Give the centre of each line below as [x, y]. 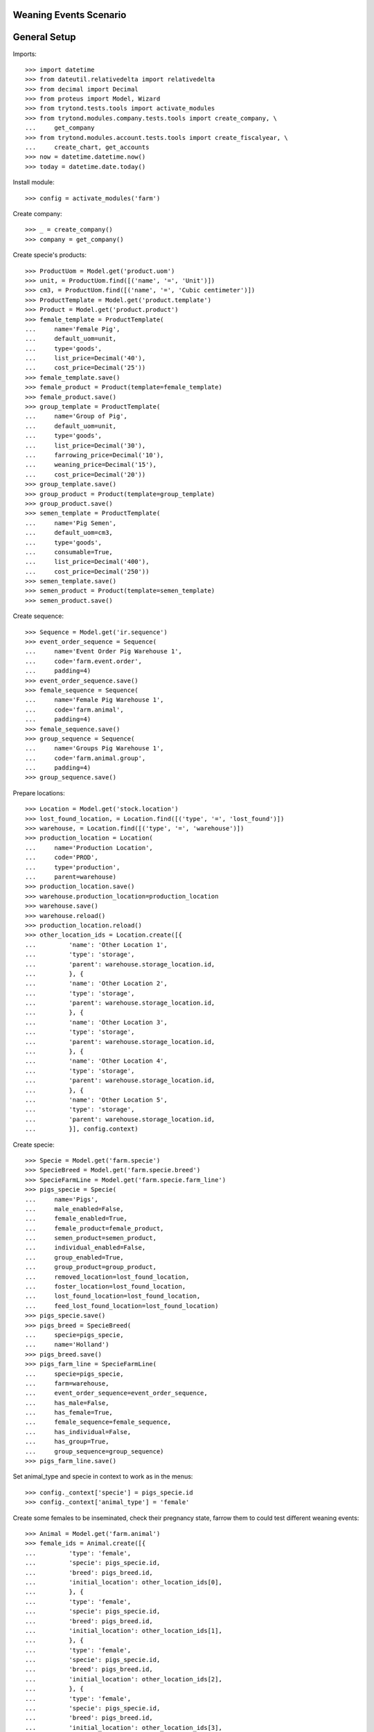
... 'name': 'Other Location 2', [96, 983]
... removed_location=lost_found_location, [107, 1277]
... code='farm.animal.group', [86, 758]
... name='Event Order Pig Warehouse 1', [104, 652]
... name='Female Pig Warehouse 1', [95, 700]
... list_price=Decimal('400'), [87, 562]
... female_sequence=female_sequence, [98, 1422]
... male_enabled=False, [74, 1209]
